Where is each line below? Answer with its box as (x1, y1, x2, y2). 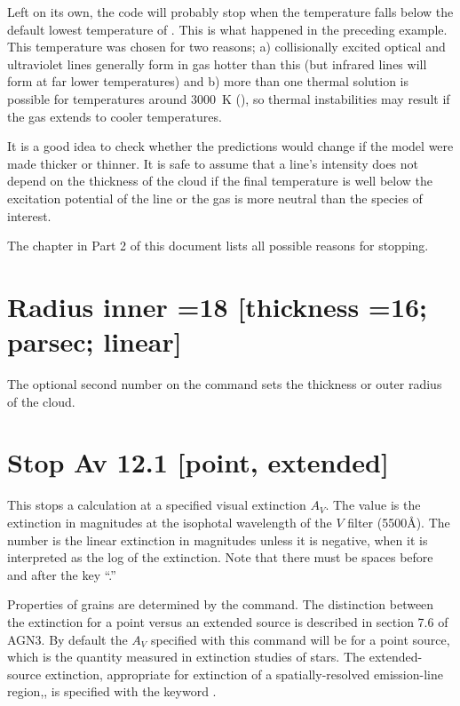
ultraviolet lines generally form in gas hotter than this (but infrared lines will (7, 54, 427, 73)
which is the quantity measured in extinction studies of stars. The (7, 647, 366, 666)
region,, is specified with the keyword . (7, 682, 217, 701)
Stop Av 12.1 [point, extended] (7, 444, 389, 480)
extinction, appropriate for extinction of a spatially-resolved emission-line (44, 664, 443, 683)
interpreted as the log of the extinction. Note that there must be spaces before (7, 548, 433, 567)
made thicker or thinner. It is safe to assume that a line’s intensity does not (7, 154, 419, 172)
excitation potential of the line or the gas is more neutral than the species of (7, 188, 423, 207)
